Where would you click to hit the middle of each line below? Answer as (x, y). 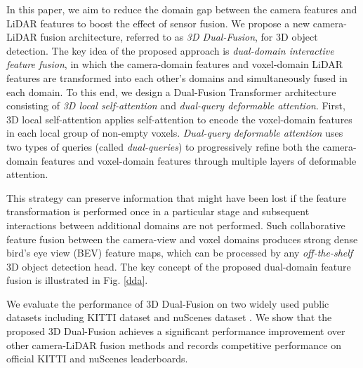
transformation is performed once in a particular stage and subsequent (158, 211)
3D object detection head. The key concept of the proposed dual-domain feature (179, 266)
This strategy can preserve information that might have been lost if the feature (176, 197)
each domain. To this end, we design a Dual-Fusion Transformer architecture (171, 91)
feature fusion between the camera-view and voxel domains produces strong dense (182, 239)
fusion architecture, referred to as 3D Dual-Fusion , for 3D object (179, 37)
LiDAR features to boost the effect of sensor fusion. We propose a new (158, 23)
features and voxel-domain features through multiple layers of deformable (199, 160)
